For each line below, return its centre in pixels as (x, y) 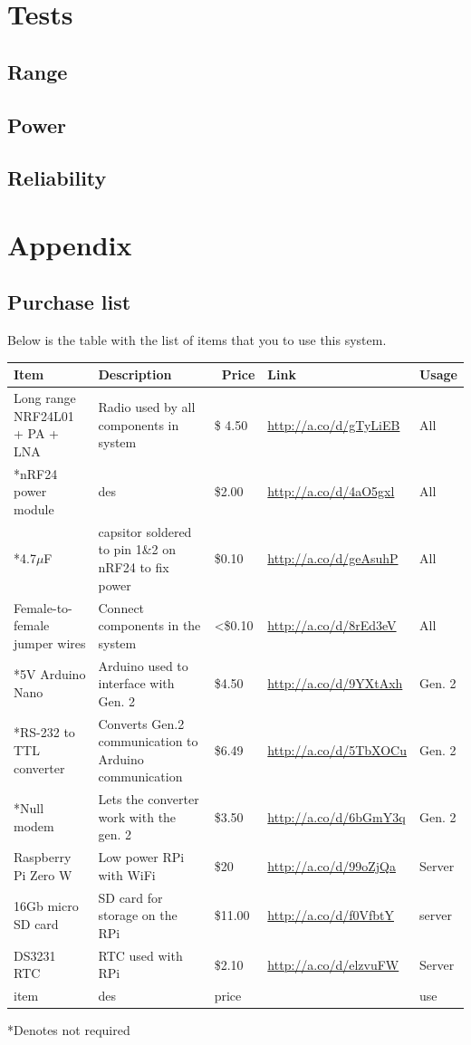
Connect (121, 607)
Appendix (70, 244)
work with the (137, 816)
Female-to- (43, 607)
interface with (136, 683)
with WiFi (127, 874)
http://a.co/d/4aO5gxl (331, 491)
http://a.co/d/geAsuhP (333, 558)
